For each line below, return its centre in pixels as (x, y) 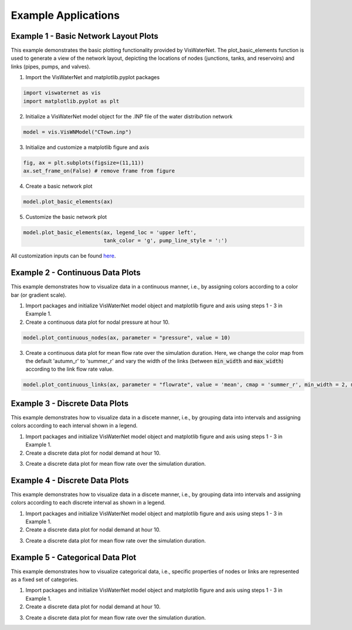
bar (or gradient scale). (39, 295)
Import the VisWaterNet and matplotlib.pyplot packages (93, 77)
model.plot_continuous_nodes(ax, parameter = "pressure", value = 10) (127, 338)
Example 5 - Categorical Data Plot (74, 557)
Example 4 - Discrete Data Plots (70, 480)
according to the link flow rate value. (70, 369)
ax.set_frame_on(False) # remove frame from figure (99, 171)
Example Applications (65, 15)
